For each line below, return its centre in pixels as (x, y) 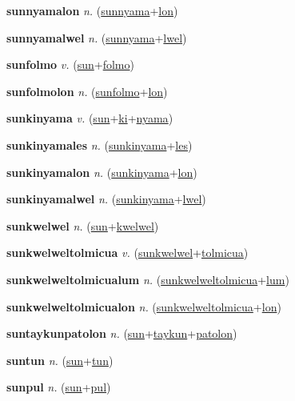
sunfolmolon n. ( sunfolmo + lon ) (87, 91)
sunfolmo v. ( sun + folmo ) (70, 64)
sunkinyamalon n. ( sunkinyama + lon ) (102, 172)
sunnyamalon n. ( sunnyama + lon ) (92, 10)
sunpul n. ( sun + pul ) (59, 387)
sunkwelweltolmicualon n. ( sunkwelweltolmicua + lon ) (144, 306)
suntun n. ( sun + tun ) (60, 360)
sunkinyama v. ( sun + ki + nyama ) (90, 118)
